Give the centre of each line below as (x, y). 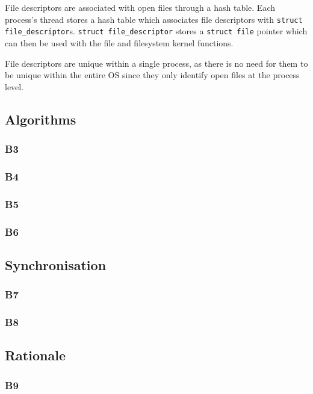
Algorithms (41, 119)
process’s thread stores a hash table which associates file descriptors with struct (154, 19)
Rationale (35, 355)
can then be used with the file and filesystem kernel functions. (119, 42)
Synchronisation (56, 264)
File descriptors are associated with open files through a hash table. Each (140, 7)
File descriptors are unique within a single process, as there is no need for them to (156, 63)
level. (14, 86)
